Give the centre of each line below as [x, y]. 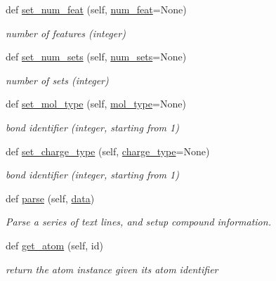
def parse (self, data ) [50, 198]
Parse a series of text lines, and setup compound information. [138, 222]
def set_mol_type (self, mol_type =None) [96, 104]
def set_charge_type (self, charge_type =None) [108, 151]
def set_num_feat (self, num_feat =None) [96, 9]
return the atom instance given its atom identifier [112, 269]
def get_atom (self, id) [54, 245]
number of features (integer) [66, 33]
